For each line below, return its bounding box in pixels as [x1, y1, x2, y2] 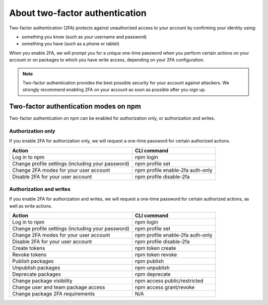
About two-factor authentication [9, 7, 146, 18]
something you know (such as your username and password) [21, 34, 147, 40]
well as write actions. [9, 203, 52, 209]
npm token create [134, 245, 176, 252]
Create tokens [12, 245, 45, 252]
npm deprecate [134, 271, 171, 278]
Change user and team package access [12, 284, 105, 291]
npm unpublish [134, 264, 170, 271]
